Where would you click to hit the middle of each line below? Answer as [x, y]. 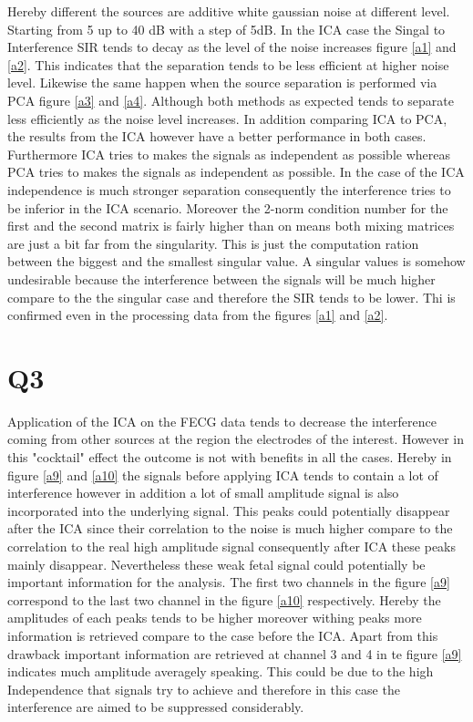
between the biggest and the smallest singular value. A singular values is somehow [236, 261]
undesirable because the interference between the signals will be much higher [221, 278]
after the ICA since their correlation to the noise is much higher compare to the [230, 528]
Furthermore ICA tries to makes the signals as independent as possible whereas [229, 154]
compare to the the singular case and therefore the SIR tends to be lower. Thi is [231, 297]
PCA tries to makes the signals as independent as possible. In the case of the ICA [236, 172]
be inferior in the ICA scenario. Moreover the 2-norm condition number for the [228, 207]
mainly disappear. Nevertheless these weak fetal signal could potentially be [216, 564]
